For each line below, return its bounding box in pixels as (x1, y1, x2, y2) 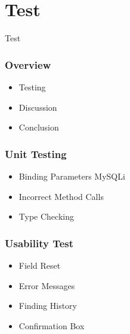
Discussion (18, 101, 57, 113)
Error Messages (18, 279, 75, 292)
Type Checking (18, 210, 74, 223)
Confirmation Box (18, 319, 85, 332)
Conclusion (18, 121, 59, 133)
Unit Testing (5, 146, 67, 161)
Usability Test (5, 235, 74, 250)
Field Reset (18, 259, 61, 271)
